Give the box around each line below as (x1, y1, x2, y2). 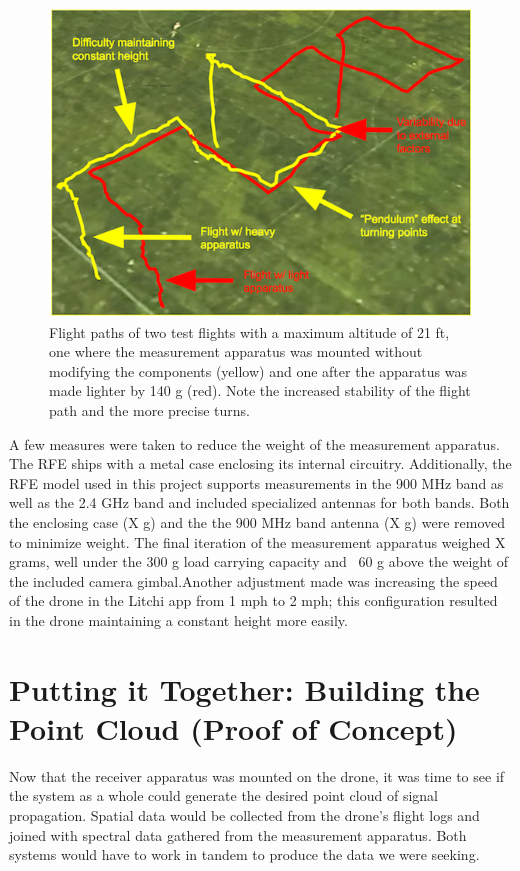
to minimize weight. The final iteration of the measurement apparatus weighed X (9, 531, 506, 552)
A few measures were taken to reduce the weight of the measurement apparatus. (9, 433, 500, 454)
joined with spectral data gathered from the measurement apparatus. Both (9, 824, 467, 845)
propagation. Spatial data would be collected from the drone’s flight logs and (9, 805, 480, 826)
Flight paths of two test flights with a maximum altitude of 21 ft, (49, 321, 450, 342)
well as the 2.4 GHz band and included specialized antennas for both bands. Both (9, 492, 510, 513)
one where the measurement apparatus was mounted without (49, 341, 423, 362)
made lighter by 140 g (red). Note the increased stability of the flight (49, 380, 471, 401)
